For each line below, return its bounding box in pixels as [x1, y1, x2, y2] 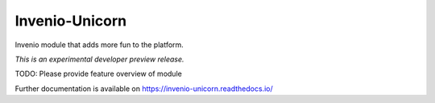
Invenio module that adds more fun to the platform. [14, 40, 184, 50]
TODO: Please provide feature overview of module [14, 69, 183, 79]
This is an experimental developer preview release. [14, 54, 184, 64]
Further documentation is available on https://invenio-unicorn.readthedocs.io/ [14, 84, 273, 93]
